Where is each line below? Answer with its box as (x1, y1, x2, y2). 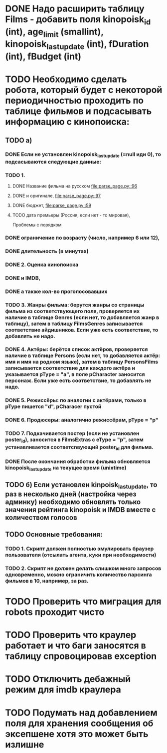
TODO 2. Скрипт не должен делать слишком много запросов (5, 564, 162, 571)
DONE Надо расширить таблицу (5, 3, 145, 14)
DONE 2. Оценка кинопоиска (5, 261, 79, 268)
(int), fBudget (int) (5, 50, 81, 62)
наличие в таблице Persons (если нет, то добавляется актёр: (5, 352, 161, 359)
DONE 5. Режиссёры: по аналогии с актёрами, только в (5, 397, 147, 404)
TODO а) (5, 136, 32, 144)
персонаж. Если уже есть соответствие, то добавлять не (5, 377, 152, 384)
